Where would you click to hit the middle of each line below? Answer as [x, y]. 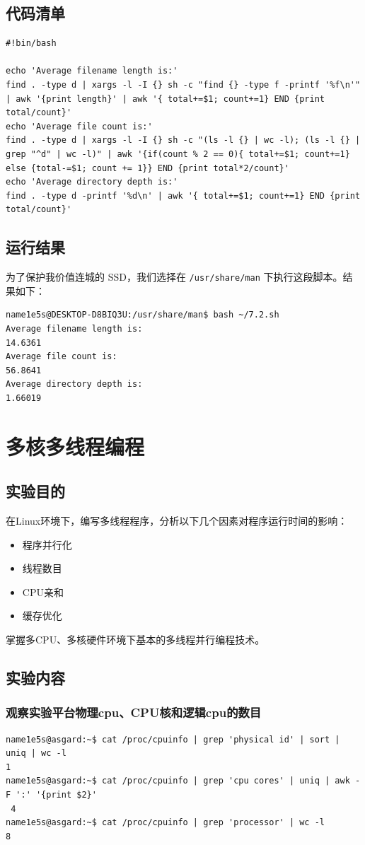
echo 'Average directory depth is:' [92, 182]
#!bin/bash [31, 43]
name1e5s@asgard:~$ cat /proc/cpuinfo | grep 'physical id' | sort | [173, 739]
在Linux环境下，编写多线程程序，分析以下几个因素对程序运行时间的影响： [177, 521]
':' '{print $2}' [56, 795]
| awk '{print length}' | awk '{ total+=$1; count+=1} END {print [166, 99]
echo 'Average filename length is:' [92, 71]
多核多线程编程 [75, 446]
